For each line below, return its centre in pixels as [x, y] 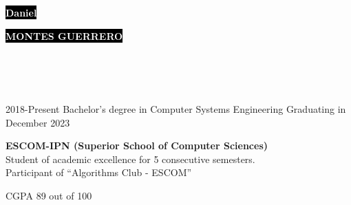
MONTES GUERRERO [64, 35]
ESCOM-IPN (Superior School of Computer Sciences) [137, 145]
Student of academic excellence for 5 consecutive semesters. [130, 159]
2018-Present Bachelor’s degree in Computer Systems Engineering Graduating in [176, 108]
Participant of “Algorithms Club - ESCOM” [99, 172]
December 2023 [38, 122]
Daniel [21, 12]
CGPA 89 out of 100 [49, 195]
